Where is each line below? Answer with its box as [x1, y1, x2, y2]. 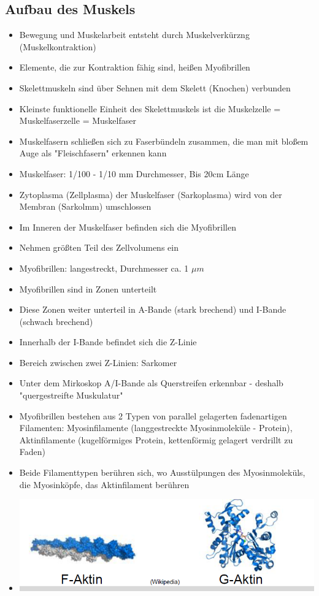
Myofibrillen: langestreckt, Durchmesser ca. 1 [19, 261, 189, 274]
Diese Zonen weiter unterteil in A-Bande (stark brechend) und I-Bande [19, 303, 286, 316]
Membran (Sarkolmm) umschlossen [19, 200, 152, 213]
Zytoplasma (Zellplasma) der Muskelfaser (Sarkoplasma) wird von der [19, 188, 282, 201]
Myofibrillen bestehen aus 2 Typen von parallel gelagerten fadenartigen [19, 409, 287, 422]
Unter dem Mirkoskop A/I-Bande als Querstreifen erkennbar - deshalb [19, 376, 283, 389]
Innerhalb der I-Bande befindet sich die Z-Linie [19, 335, 197, 348]
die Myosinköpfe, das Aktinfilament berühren [19, 478, 190, 491]
